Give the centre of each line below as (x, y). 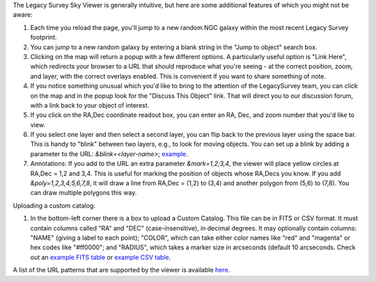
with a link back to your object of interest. (90, 105)
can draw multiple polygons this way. (84, 193)
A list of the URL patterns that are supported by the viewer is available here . (122, 270)
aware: (23, 15)
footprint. (44, 38)
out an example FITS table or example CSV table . (101, 257)
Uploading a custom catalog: (54, 206)
